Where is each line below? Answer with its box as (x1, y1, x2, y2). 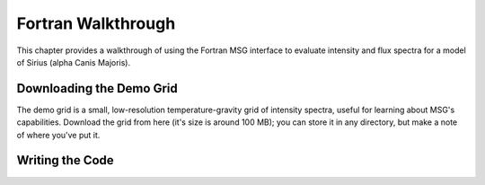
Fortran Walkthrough (16, 13, 176, 33)
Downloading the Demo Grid (16, 81, 179, 96)
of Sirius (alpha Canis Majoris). (16, 57, 130, 67)
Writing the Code (16, 153, 114, 168)
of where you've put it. (16, 129, 101, 140)
